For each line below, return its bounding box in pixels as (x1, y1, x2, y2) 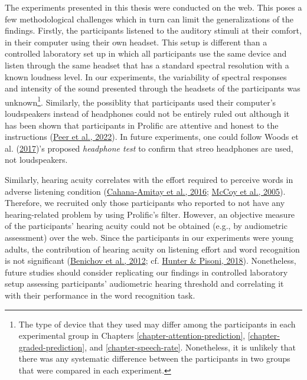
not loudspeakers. (5, 153, 68, 166)
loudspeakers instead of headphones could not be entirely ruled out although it (5, 107, 290, 119)
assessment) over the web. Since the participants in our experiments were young (5, 231, 294, 243)
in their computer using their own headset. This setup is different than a (5, 35, 267, 48)
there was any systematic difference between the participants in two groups (18, 352, 290, 365)
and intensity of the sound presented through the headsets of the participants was (5, 82, 301, 94)
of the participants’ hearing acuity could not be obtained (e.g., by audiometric (5, 220, 288, 232)
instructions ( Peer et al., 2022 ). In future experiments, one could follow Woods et (5, 130, 299, 143)
